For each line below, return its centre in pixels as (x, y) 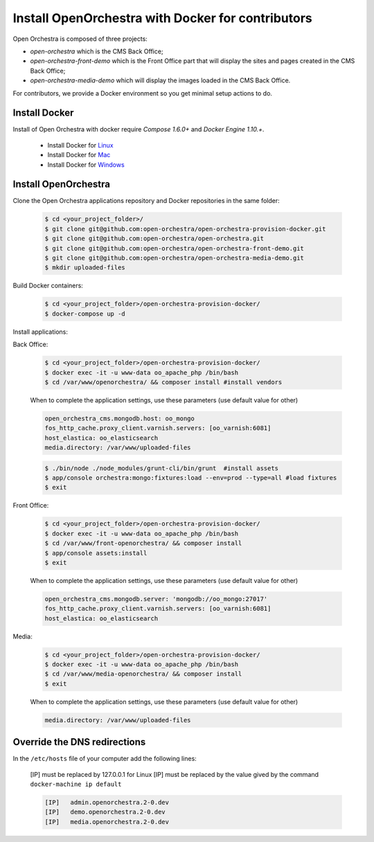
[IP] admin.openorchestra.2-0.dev (107, 803)
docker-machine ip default (76, 785)
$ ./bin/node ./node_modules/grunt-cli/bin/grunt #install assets (162, 468)
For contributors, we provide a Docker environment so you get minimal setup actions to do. (143, 93)
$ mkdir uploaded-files (85, 268)
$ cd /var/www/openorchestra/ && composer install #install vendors (163, 382)
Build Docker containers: (48, 286)
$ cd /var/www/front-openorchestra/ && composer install (143, 543)
